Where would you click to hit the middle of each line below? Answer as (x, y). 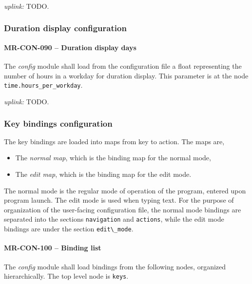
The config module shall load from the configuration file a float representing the (123, 66)
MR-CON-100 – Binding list (53, 248)
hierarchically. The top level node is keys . (66, 276)
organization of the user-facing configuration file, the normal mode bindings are (123, 209)
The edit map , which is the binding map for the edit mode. (103, 174)
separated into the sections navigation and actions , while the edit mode (114, 219)
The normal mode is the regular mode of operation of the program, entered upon (125, 190)
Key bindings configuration (58, 123)
